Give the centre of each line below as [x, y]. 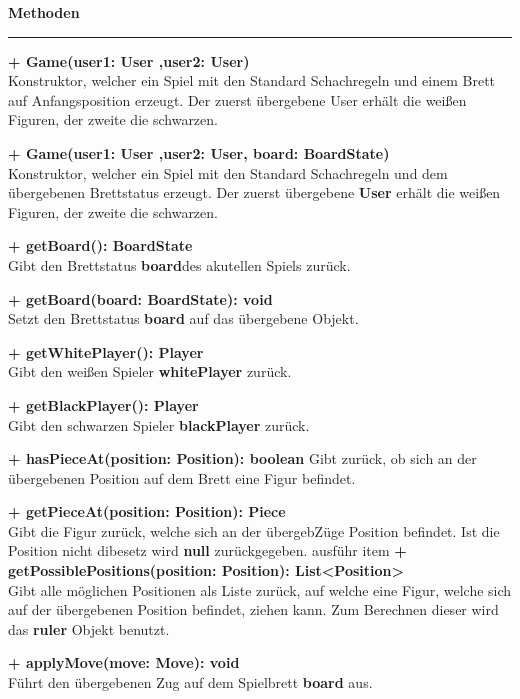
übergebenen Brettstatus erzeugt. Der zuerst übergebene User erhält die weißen [254, 192]
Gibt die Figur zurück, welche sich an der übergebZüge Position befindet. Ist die [254, 530]
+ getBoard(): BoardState [100, 245]
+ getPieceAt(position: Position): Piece [147, 511]
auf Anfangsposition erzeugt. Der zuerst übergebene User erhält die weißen [237, 99]
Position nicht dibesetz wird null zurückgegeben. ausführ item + [207, 550]
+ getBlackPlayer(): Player [103, 404]
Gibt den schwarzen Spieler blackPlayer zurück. [159, 424]
